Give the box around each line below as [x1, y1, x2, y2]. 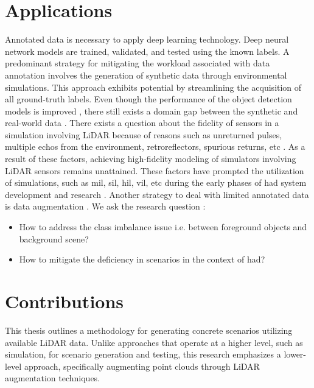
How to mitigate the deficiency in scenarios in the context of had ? [19, 253, 265, 266]
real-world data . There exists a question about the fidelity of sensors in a [5, 116, 279, 129]
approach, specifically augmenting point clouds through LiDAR [24, 359, 260, 372]
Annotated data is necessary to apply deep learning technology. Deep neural [5, 33, 289, 46]
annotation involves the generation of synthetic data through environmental [5, 68, 287, 81]
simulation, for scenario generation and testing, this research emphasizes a [5, 348, 281, 361]
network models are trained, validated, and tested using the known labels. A [5, 44, 290, 57]
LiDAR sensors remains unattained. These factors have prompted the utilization [5, 164, 304, 177]
